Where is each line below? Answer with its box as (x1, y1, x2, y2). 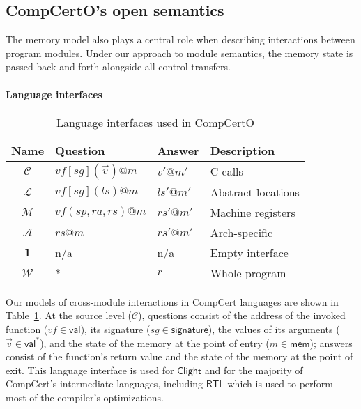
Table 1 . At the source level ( (6, 308, 132, 323)
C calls (210, 163, 243, 180)
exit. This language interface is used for (6, 362, 174, 377)
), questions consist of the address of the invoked (138, 308, 346, 323)
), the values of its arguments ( (208, 321, 340, 336)
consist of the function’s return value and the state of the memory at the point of (6, 349, 353, 364)
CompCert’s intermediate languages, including (6, 376, 203, 391)
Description (210, 141, 275, 158)
